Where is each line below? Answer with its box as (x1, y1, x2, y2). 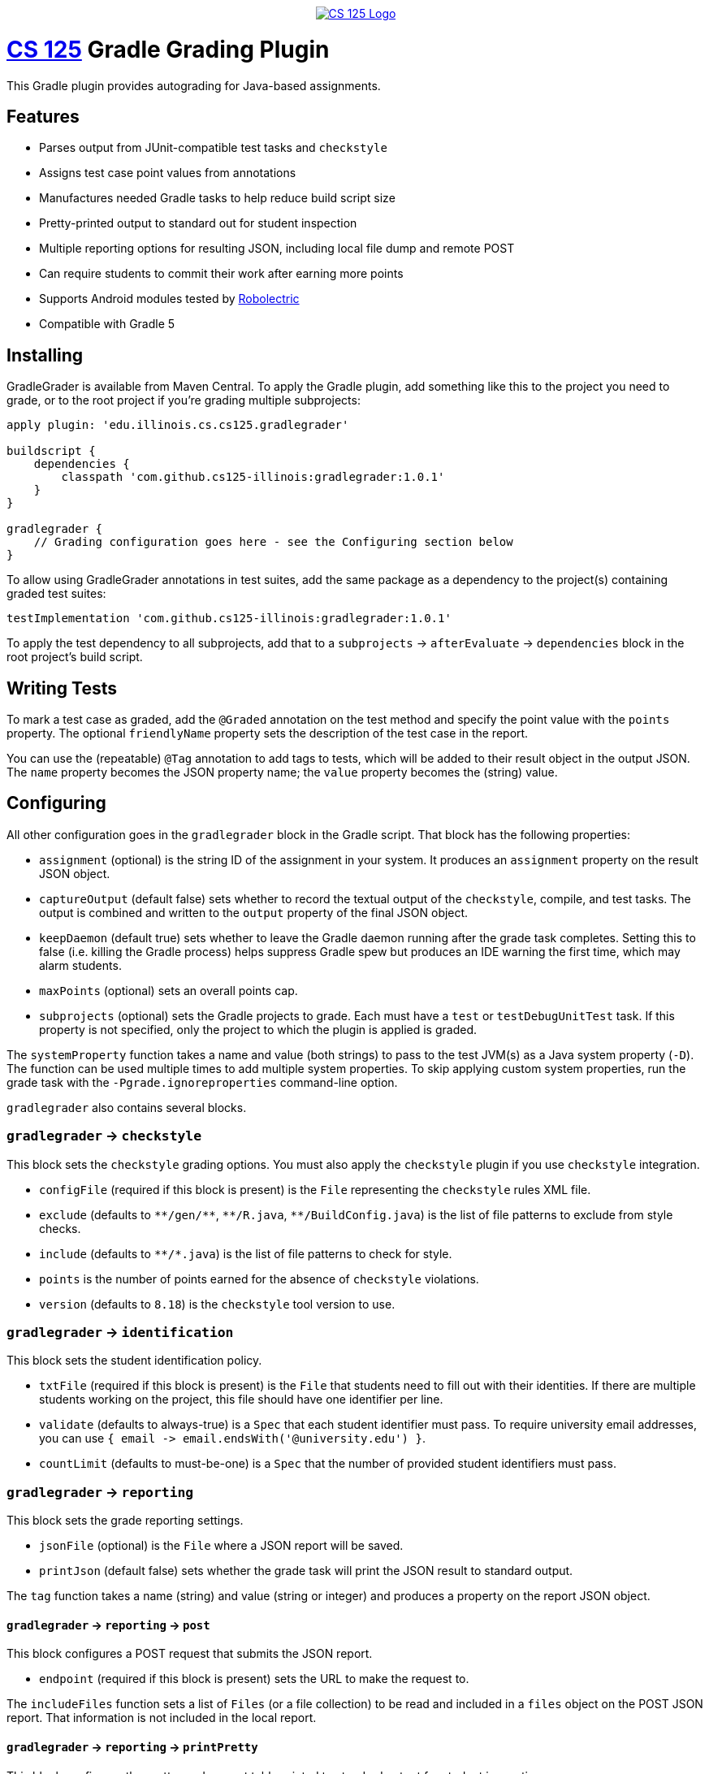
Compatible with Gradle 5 (39, 317, 175, 331)
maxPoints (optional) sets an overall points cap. (39, 983, 298, 997)
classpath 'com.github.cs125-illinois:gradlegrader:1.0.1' (61, 470, 445, 484)
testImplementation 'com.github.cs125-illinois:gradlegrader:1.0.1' (6, 612, 452, 625)
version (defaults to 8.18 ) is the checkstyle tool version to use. (39, 1296, 396, 1311)
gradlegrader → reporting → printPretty (6, 1739, 258, 1754)
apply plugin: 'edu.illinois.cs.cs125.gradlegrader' (6, 418, 349, 432)
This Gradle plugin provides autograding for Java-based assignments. (6, 78, 381, 93)
